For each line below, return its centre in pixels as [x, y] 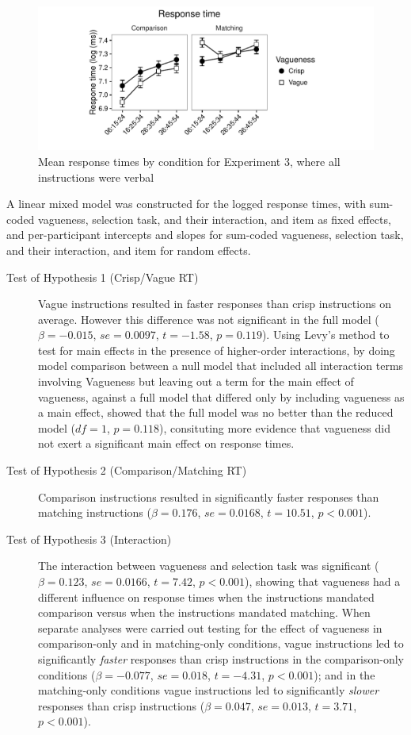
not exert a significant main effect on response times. [166, 443]
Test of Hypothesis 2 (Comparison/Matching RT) [127, 470]
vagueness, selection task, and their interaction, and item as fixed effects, [215, 219]
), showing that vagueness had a [323, 581]
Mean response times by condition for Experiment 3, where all [189, 161]
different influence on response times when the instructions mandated [206, 596]
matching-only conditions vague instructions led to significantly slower [209, 690]
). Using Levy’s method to [325, 335]
